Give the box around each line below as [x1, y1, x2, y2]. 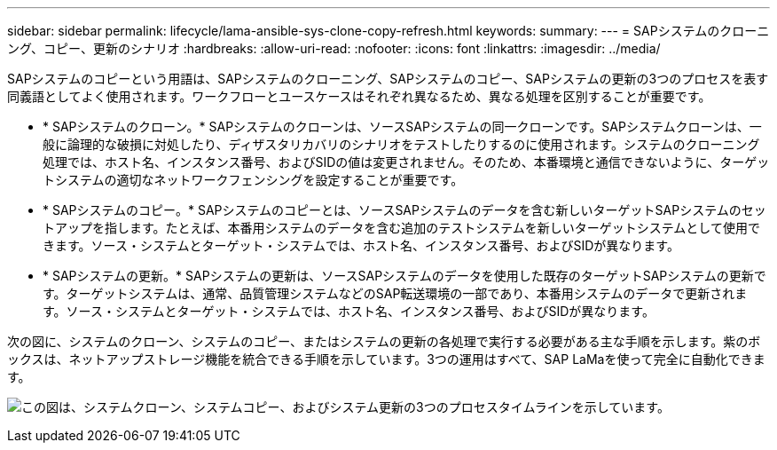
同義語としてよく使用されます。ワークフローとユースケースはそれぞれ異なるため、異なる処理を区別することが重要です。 [7, 89, 711, 104]
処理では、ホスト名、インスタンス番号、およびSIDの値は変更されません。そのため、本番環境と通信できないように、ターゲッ [43, 154, 770, 170]
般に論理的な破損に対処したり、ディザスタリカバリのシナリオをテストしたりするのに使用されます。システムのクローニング [43, 137, 760, 152]
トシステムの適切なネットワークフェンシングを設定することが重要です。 [43, 172, 464, 187]
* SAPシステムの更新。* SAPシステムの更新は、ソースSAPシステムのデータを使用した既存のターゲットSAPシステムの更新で [43, 268, 766, 283]
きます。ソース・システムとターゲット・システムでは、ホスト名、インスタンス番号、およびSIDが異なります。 [43, 238, 679, 253]
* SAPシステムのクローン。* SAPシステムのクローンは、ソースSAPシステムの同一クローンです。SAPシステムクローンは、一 [43, 119, 762, 134]
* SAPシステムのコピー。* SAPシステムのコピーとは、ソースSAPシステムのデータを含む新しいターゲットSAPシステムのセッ [43, 202, 766, 217]
